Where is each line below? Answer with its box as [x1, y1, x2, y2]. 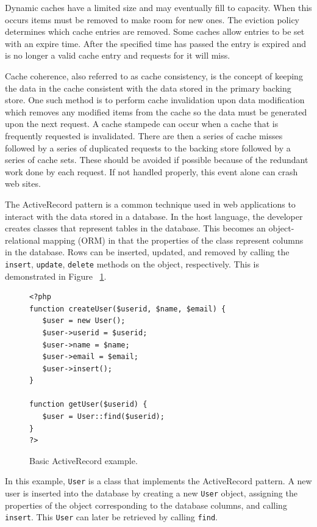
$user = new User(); [42, 316, 126, 325]
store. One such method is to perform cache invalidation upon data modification [5, 93, 305, 106]
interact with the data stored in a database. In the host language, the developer [5, 209, 303, 222]
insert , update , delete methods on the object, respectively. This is [5, 257, 259, 270]
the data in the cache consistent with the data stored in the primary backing [5, 81, 291, 94]
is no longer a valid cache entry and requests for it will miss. [5, 49, 230, 62]
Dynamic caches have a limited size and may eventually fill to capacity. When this [5, 1, 312, 13]
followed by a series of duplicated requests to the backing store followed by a [5, 141, 291, 154]
